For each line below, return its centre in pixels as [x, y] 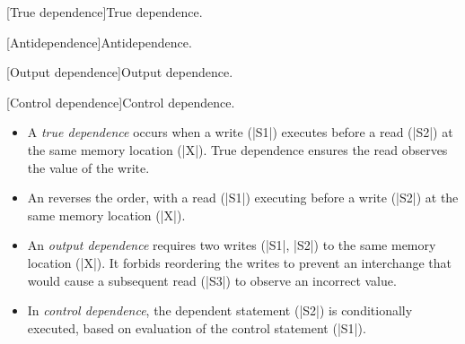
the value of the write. [88, 167]
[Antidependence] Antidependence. [99, 42]
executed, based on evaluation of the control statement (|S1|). [197, 327]
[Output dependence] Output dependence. [120, 72]
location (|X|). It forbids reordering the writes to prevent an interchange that [239, 262]
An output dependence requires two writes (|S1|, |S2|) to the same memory [232, 245]
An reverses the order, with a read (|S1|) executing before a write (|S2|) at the [243, 198]
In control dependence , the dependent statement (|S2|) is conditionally [220, 310]
